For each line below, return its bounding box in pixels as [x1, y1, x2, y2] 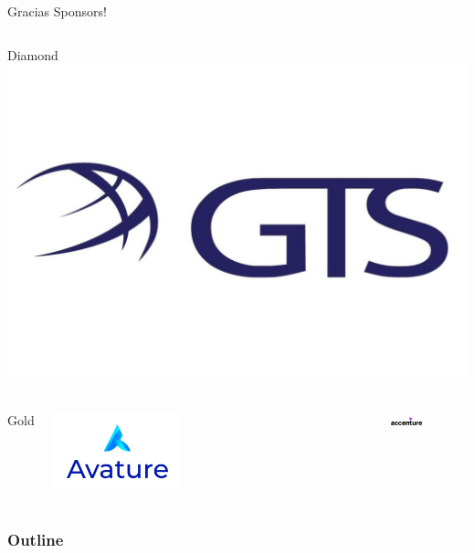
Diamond [7, 45, 58, 64]
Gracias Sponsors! [7, 2, 107, 20]
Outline [7, 527, 64, 550]
